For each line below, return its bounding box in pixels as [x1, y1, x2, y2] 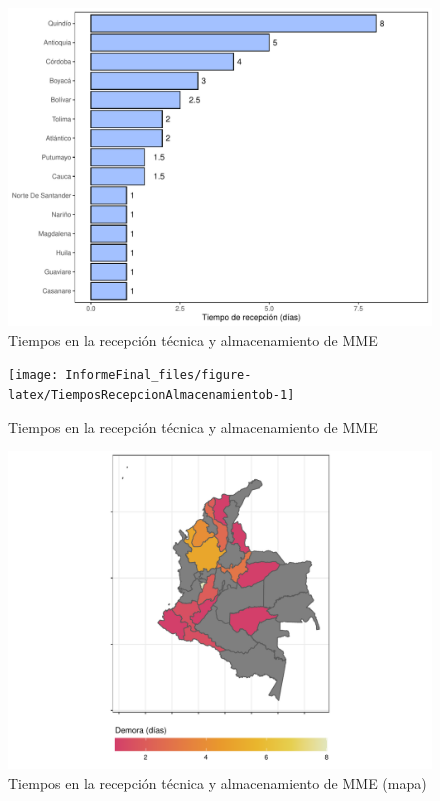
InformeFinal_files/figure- [65, 368, 252, 383]
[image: [8, 368, 59, 383]
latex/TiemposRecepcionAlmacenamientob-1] [8, 387, 295, 402]
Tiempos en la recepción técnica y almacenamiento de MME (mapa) [8, 772, 427, 793]
